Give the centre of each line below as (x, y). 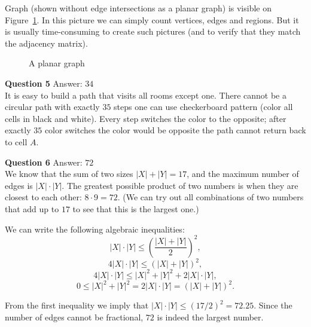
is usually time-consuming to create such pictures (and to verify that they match (153, 31)
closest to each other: (43, 197)
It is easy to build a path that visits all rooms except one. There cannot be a (146, 95)
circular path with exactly (52, 107)
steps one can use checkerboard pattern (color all (203, 107)
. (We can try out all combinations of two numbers (211, 197)
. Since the (273, 305)
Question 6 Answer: (44, 162)
